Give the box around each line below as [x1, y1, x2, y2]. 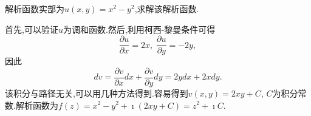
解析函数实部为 [5, 2, 64, 15]
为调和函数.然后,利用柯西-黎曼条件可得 [63, 22, 216, 35]
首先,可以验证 [5, 22, 58, 35]
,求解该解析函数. [134, 2, 199, 15]
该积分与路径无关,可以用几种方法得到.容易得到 [5, 86, 188, 99]
